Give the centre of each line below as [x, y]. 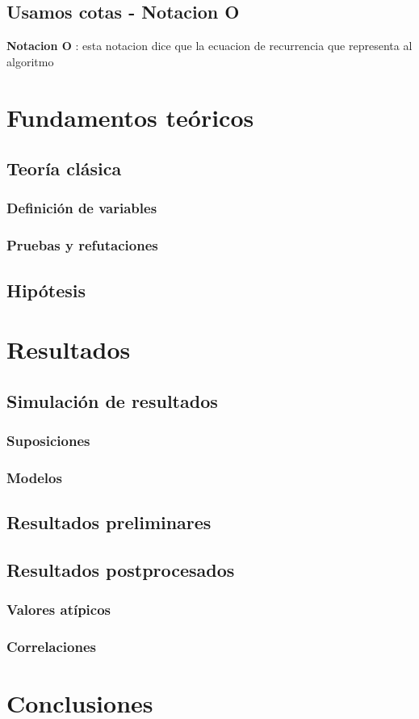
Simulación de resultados [112, 400]
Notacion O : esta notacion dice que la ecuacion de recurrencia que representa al [209, 46]
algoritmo [30, 61]
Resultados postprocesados [121, 570]
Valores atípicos [59, 610]
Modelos [34, 477]
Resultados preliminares [109, 522]
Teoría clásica [64, 168]
